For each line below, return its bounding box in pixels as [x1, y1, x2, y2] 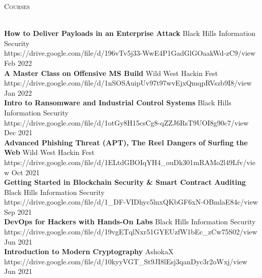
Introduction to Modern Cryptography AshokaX [4, 246, 174, 257]
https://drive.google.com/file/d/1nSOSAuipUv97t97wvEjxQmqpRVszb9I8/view [4, 77, 252, 88]
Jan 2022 [4, 87, 32, 98]
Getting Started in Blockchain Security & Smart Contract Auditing [4, 177, 246, 187]
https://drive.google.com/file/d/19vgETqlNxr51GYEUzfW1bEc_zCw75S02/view [4, 226, 257, 237]
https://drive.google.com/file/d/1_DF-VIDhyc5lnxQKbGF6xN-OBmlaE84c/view [4, 196, 258, 207]
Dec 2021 [4, 127, 32, 138]
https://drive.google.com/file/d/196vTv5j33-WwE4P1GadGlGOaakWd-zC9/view [4, 48, 256, 58]
